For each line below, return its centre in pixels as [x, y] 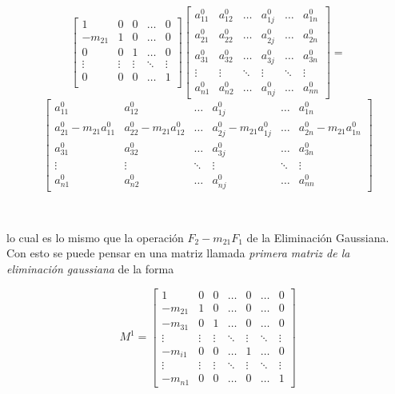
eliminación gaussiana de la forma [90, 268]
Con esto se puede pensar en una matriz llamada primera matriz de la [178, 253]
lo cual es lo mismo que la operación [95, 237]
